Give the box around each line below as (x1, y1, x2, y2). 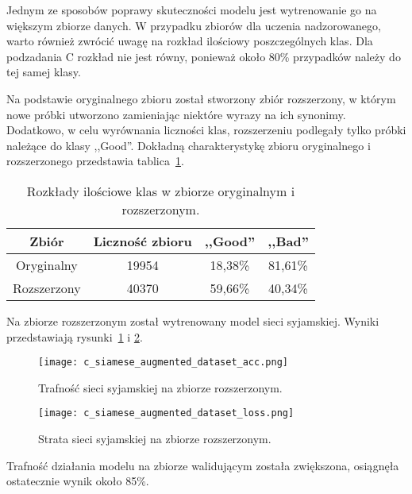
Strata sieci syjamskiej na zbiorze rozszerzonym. (38, 430, 271, 447)
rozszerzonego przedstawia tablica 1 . (6, 152, 184, 169)
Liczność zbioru (93, 231, 192, 250)
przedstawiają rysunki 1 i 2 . (6, 328, 143, 345)
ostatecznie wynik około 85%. (6, 473, 149, 489)
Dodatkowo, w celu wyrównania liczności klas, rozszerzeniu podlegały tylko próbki (6, 122, 406, 138)
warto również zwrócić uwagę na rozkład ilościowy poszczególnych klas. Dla (6, 33, 373, 49)
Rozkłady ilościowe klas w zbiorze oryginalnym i (26, 181, 295, 200)
